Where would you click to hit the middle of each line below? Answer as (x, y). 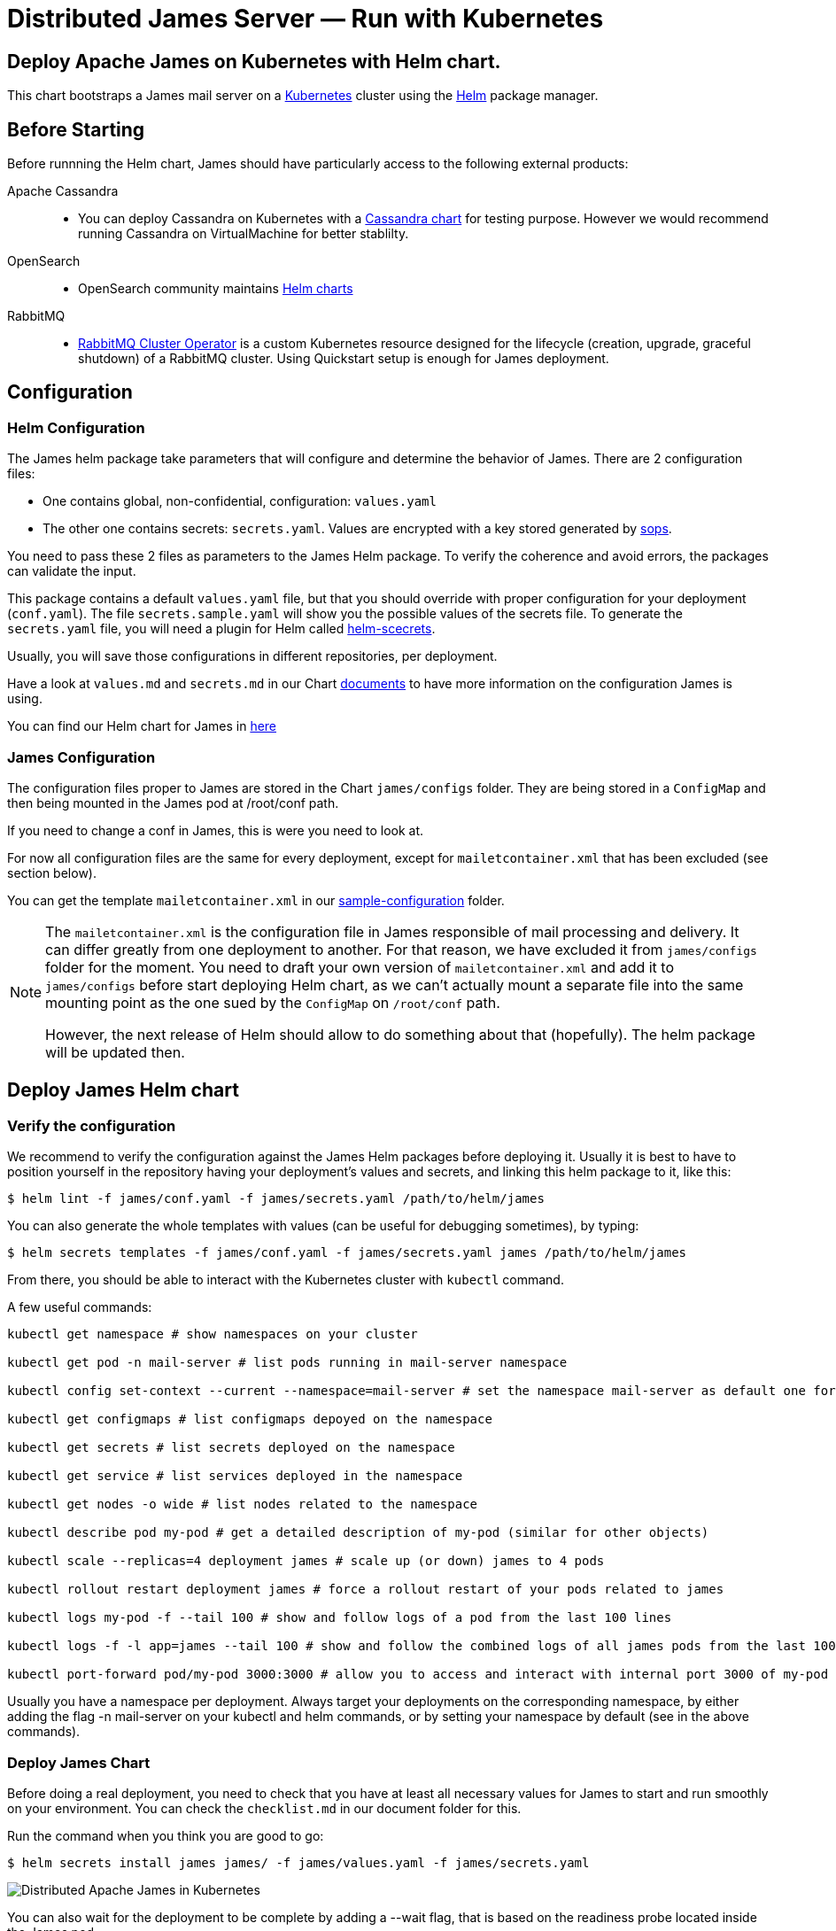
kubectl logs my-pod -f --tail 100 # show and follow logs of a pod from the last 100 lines (340, 1618)
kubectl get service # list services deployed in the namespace (235, 1476)
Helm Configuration (76, 427)
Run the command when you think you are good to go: (166, 1835)
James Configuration (81, 757)
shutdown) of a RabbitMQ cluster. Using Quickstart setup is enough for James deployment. (344, 359)
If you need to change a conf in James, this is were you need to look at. (216, 830)
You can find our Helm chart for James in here (142, 726)
